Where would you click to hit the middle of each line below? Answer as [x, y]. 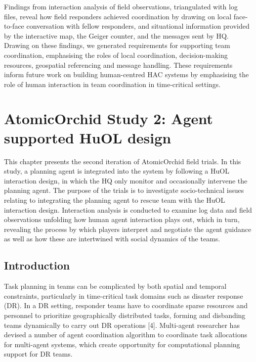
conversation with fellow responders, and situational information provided [138, 26]
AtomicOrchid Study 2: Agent [108, 118]
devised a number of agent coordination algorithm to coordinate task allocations [126, 335]
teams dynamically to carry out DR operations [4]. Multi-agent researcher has [122, 325]
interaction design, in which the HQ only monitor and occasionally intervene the [126, 180]
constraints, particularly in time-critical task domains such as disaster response [124, 295]
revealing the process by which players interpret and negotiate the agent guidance [128, 229]
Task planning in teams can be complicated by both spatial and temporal [115, 286]
